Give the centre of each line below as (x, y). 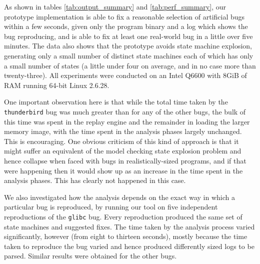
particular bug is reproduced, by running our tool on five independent (111, 207)
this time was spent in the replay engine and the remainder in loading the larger (127, 121)
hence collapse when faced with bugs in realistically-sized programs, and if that (125, 160)
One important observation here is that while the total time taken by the (116, 102)
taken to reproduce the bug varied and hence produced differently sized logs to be (129, 246)
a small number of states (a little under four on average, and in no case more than (130, 65)
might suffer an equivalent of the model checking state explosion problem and (123, 151)
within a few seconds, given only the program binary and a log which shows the (126, 26)
